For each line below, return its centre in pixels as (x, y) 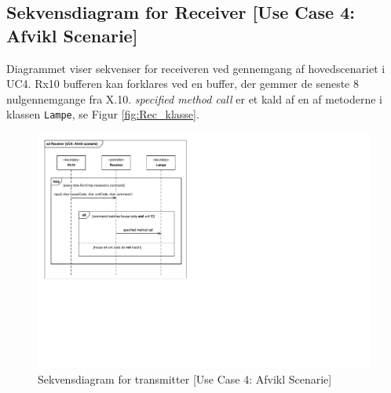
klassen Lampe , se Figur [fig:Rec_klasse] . (103, 114)
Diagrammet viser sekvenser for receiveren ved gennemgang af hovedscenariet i (196, 68)
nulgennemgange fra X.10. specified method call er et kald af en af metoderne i (195, 98)
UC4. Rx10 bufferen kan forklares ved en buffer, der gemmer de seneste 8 (183, 84)
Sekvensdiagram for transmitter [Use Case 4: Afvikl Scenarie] (185, 378)
